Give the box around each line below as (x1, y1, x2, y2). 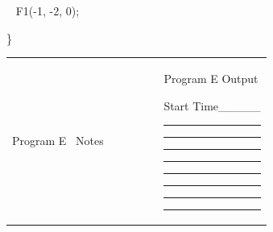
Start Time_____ (163, 97, 261, 114)
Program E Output (163, 69, 259, 86)
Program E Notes (12, 131, 104, 148)
